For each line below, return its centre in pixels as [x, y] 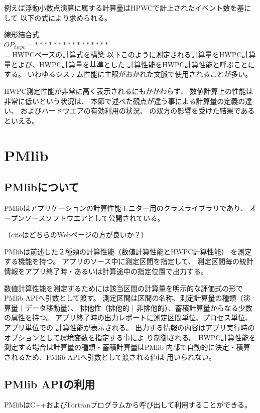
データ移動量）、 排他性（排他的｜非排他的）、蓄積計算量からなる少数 [139, 307]
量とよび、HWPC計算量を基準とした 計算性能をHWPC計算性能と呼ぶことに [129, 64]
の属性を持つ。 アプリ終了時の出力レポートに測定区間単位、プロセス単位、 [128, 317]
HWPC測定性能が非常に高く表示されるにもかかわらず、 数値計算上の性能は [128, 91]
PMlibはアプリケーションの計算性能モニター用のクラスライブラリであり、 [126, 208]
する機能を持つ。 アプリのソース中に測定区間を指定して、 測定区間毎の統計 [129, 261]
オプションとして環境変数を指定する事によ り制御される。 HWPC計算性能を [130, 337]
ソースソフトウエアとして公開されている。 [95, 218]
